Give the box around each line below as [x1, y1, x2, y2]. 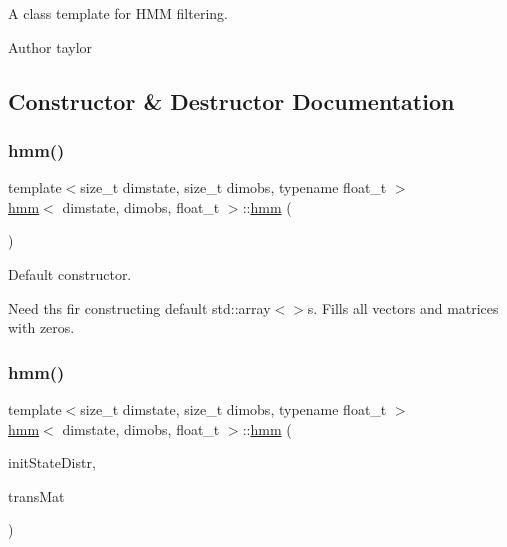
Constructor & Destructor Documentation [8, 85, 455, 116]
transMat [8, 485, 65, 506]
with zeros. [8, 317, 75, 338]
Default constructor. [8, 263, 132, 284]
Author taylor [8, 36, 93, 57]
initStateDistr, [8, 452, 96, 473]
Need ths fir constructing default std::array [8, 297, 271, 318]
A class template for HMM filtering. [8, 3, 228, 23]
